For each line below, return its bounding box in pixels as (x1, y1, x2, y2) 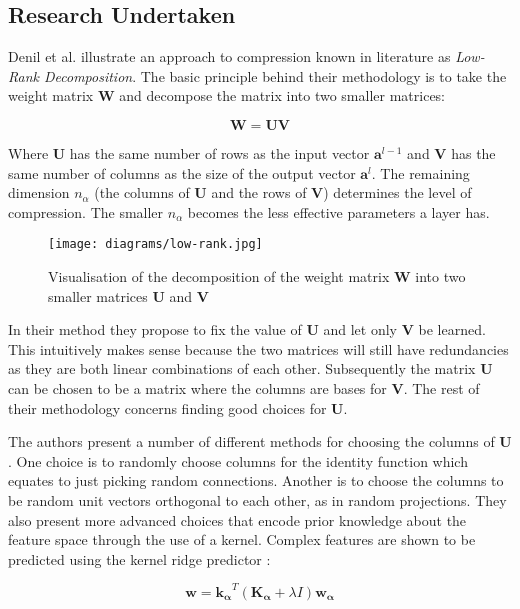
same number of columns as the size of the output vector (8, 162, 356, 183)
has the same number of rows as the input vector (69, 142, 370, 163)
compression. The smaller (8, 201, 164, 222)
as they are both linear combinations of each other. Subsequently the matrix (8, 358, 476, 379)
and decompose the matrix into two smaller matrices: (119, 85, 445, 106)
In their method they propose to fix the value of (8, 319, 302, 340)
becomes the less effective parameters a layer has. (187, 201, 490, 222)
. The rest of (403, 377, 480, 398)
